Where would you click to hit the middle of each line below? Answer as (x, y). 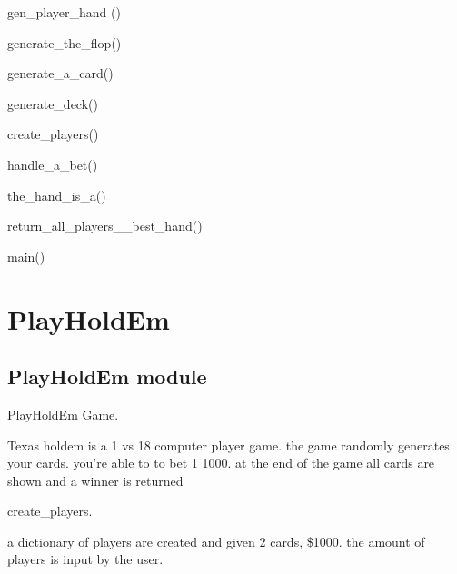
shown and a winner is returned (95, 480)
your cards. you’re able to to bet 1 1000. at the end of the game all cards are (221, 463)
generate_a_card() (60, 73)
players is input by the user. (85, 559)
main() (26, 256)
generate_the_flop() (65, 42)
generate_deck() (53, 103)
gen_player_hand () (64, 12)
